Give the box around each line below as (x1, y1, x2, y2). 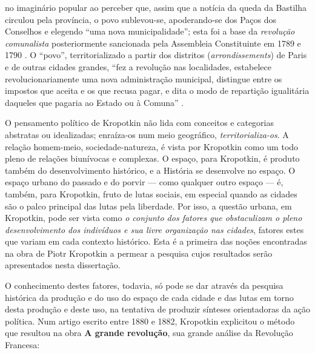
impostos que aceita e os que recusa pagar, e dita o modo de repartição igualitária (5, 84, 310, 97)
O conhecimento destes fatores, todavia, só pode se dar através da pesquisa (5, 279, 283, 292)
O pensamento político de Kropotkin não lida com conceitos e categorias (5, 116, 274, 129)
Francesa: (5, 338, 40, 351)
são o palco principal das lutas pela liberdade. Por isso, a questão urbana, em (5, 199, 292, 212)
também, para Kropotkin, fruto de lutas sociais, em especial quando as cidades (5, 187, 297, 200)
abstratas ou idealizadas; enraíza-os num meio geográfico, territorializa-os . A (5, 128, 289, 140)
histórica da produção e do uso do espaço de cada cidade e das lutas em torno (5, 291, 294, 303)
